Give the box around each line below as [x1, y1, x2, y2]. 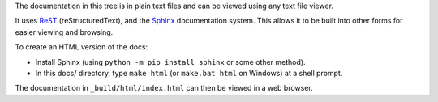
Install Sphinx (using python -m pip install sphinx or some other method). [35, 57, 306, 66]
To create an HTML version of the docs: [15, 42, 148, 52]
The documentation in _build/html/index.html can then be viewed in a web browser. [15, 83, 314, 93]
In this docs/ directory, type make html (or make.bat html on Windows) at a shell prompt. [35, 68, 343, 78]
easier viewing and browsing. [15, 27, 114, 36]
